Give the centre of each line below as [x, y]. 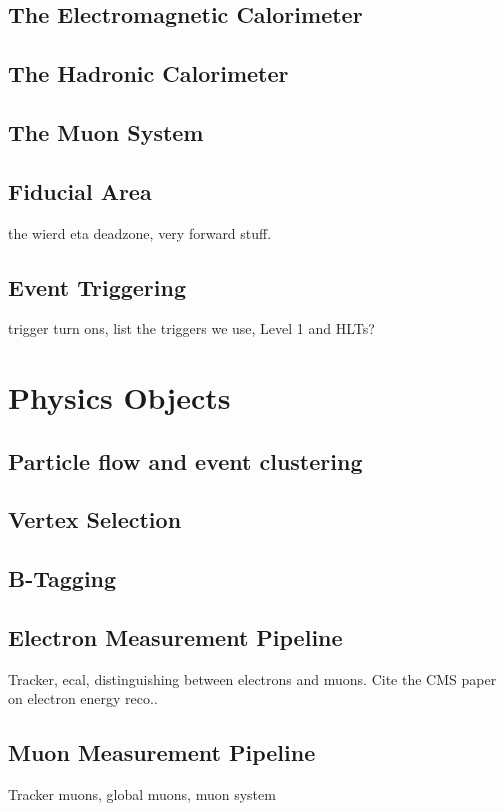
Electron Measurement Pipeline [175, 637]
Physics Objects [119, 397]
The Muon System [106, 131]
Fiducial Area [80, 190]
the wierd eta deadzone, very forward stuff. [140, 232]
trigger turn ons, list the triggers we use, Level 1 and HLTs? [191, 328]
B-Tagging [62, 578]
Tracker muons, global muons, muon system [142, 794]
